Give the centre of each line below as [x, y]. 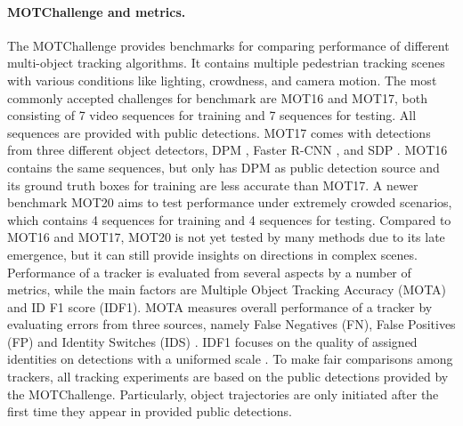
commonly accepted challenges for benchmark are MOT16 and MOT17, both [217, 97]
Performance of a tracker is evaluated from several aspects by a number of [209, 272]
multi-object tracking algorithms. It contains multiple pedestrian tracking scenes [226, 63]
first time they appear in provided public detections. [150, 411]
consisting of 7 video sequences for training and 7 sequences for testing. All [212, 115]
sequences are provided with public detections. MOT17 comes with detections [219, 132]
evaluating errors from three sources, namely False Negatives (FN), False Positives [231, 324]
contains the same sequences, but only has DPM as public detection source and [223, 167]
